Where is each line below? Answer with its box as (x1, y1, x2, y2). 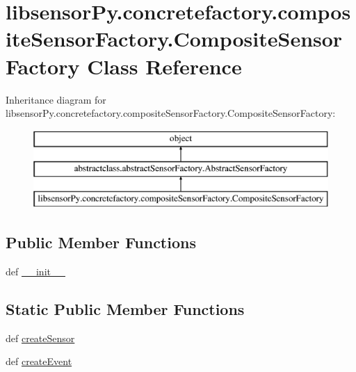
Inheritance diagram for (6, 92, 106, 106)
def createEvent (6, 354, 72, 369)
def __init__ (6, 264, 65, 278)
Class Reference (87, 51, 242, 80)
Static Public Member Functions (6, 298, 245, 319)
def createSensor (6, 330, 75, 345)
